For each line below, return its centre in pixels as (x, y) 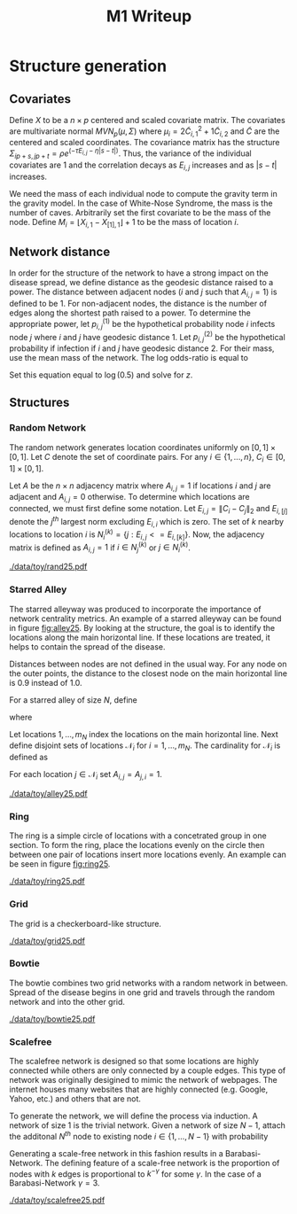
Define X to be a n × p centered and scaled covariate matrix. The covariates (147, 120)
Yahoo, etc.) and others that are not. (75, 1099)
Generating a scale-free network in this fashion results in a (116, 1153)
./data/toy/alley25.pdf (48, 793)
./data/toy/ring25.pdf (47, 881)
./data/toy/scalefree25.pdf (57, 1200)
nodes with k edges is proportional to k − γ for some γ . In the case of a (135, 1173)
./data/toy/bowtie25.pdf (52, 1019)
